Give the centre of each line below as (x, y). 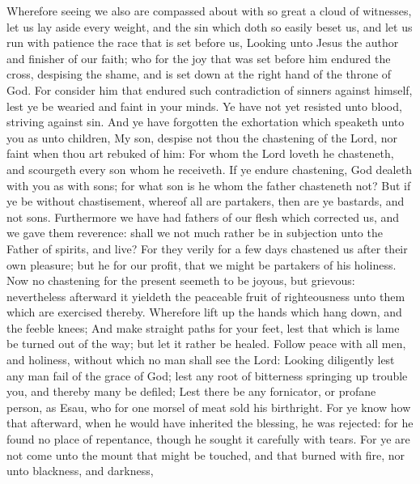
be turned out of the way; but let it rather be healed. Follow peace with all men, (206, 344)
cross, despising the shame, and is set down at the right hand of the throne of (199, 74)
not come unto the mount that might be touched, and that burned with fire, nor (206, 454)
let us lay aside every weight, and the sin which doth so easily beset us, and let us (210, 26)
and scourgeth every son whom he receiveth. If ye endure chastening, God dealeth (209, 169)
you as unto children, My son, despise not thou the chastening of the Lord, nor (202, 137)
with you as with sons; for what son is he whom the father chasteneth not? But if (209, 185)
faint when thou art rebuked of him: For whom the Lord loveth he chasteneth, (200, 153)
